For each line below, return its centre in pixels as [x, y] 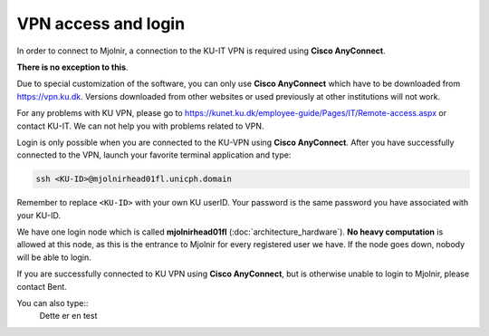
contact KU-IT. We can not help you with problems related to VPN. [140, 126]
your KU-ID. [39, 215]
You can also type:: [53, 302]
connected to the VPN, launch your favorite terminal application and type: [154, 155]
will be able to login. [54, 257]
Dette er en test [68, 316]
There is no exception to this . [72, 67]
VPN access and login [101, 24]
